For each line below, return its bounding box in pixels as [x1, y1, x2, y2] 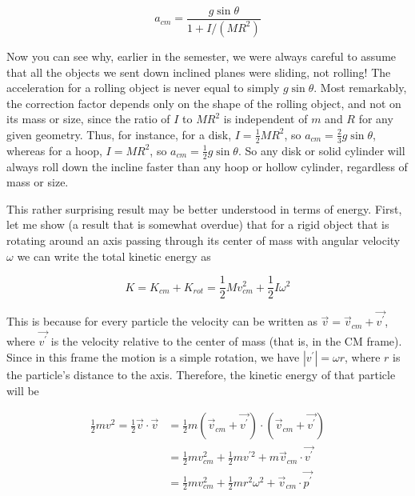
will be [6, 382, 39, 398]
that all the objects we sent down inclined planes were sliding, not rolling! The [6, 63, 391, 80]
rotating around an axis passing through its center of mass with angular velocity [6, 231, 401, 248]
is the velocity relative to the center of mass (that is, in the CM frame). [50, 333, 402, 350]
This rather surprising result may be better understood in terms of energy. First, [6, 200, 402, 217]
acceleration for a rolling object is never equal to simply [6, 79, 280, 96]
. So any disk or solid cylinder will [237, 142, 405, 158]
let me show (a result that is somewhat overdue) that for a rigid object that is [6, 216, 389, 233]
